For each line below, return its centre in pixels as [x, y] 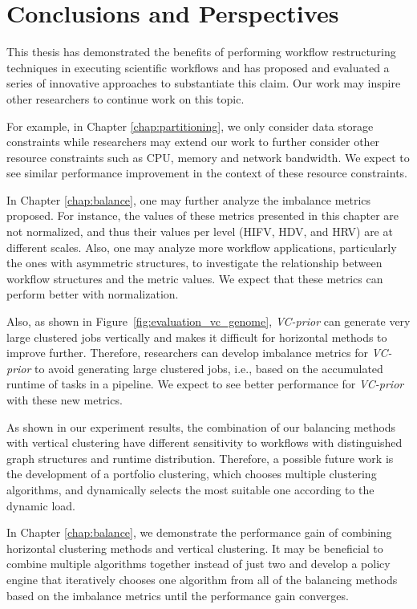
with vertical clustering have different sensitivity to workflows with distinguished [204, 443]
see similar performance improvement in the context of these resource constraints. [207, 173]
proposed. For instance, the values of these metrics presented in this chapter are [202, 215]
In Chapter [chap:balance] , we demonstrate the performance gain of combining [199, 532]
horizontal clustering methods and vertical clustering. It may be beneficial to [195, 548]
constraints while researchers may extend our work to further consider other [193, 142]
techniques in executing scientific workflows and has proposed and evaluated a [198, 67]
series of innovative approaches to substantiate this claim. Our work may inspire [204, 83]
